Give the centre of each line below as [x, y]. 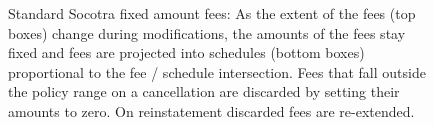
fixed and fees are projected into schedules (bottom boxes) [186, 52]
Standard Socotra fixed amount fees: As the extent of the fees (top [212, 13]
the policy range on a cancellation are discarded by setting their [204, 91]
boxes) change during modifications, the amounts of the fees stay [207, 32]
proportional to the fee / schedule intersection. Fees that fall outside [217, 71]
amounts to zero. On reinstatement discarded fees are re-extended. [211, 110]
